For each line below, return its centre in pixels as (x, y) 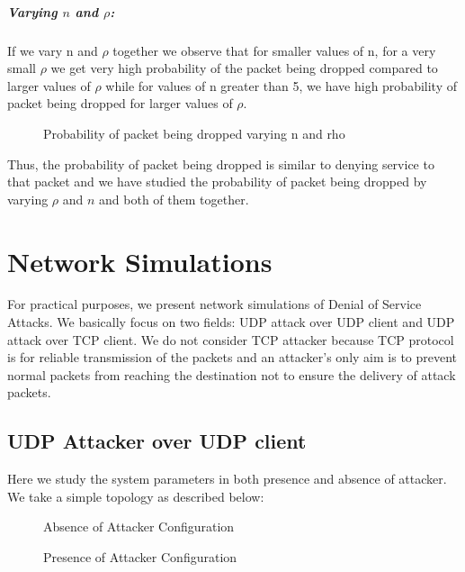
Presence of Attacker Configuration (140, 556)
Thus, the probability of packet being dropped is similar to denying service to (221, 163)
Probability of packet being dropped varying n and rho (194, 133)
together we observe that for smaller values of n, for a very (274, 50)
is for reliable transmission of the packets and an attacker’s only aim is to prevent (232, 357)
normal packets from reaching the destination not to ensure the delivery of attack (232, 374)
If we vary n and (53, 50)
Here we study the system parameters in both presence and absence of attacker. (227, 479)
